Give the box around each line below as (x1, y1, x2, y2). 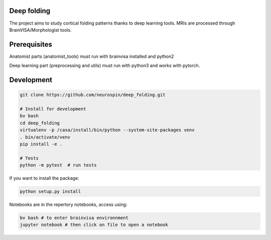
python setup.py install (20, 189, 81, 194)
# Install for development (20, 106, 86, 111)
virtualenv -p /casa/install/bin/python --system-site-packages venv (20, 127, 195, 133)
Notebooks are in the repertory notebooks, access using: (9, 201, 127, 208)
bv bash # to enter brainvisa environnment (20, 215, 129, 221)
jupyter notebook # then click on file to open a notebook (20, 222, 168, 228)
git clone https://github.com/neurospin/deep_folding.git (20, 92, 166, 98)
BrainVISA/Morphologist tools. (9, 27, 72, 33)
